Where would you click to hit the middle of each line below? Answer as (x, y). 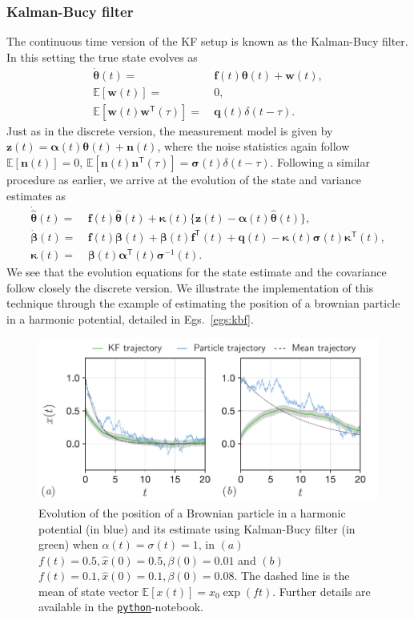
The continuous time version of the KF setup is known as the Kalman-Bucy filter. (207, 41)
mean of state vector (88, 591)
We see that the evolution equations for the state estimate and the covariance (197, 271)
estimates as (36, 195)
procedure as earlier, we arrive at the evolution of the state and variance (184, 179)
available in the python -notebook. (121, 607)
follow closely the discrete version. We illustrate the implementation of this (190, 287)
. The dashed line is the (292, 576)
